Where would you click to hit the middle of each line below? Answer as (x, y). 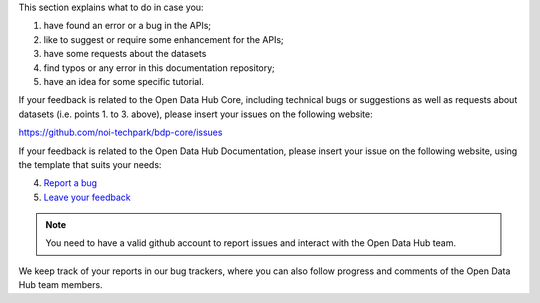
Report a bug (70, 183)
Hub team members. (61, 285)
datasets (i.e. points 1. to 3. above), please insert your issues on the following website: (196, 114)
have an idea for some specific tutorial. (124, 81)
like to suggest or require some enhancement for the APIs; (163, 39)
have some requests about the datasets (125, 54)
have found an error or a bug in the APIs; (127, 26)
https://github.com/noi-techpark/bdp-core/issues (120, 132)
